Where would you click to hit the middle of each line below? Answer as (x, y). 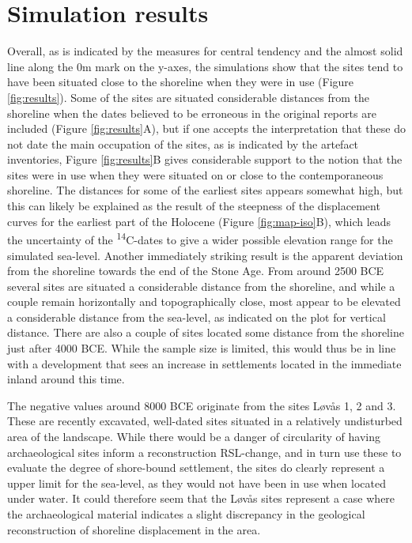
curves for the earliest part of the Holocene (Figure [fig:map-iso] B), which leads (199, 221)
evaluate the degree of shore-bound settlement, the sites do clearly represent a (196, 468)
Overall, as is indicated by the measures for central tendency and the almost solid (205, 51)
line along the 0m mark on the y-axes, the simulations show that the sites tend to (205, 66)
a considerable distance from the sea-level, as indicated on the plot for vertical (197, 317)
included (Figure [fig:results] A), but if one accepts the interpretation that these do (206, 128)
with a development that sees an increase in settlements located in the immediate (204, 363)
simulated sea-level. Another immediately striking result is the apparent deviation (205, 255)
